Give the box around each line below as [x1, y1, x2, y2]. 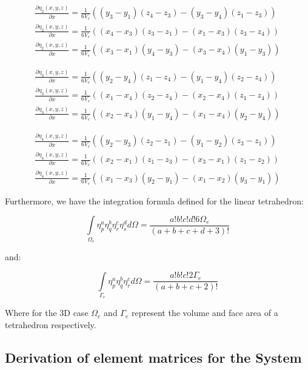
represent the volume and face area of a [132, 306, 278, 319]
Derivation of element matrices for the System [5, 348, 302, 367]
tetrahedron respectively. [5, 318, 96, 331]
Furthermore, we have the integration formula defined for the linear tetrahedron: [5, 194, 304, 207]
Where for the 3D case [5, 306, 89, 319]
